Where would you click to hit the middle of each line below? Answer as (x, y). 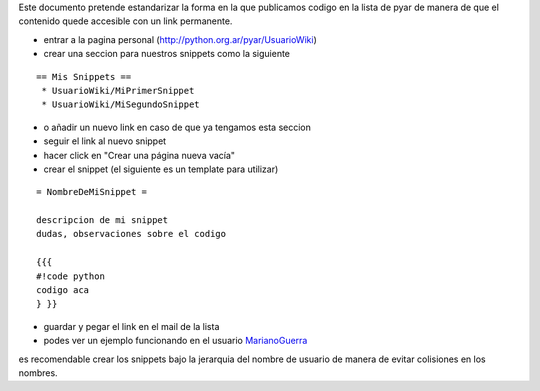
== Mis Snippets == (84, 76)
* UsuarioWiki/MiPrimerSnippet (118, 90)
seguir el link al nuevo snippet (105, 141)
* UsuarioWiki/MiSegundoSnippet (120, 104)
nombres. (38, 372)
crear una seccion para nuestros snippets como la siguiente (166, 54)
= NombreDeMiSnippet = (92, 192)
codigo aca (63, 290)
